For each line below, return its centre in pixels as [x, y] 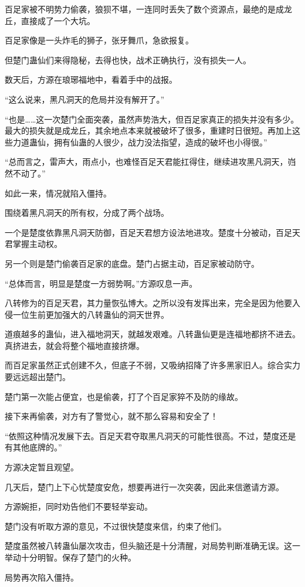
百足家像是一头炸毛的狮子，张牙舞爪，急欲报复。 [99, 40]
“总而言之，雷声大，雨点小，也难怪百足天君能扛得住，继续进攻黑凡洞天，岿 [150, 162]
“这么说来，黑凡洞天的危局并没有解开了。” [85, 99]
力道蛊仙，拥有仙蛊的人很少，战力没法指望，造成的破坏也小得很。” [140, 142]
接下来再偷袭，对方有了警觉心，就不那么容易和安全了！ [111, 416]
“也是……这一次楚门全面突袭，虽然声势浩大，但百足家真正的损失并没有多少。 [152, 119]
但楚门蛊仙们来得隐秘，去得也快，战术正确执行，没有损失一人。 [128, 60]
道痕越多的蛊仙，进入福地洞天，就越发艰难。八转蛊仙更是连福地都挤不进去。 [152, 334]
